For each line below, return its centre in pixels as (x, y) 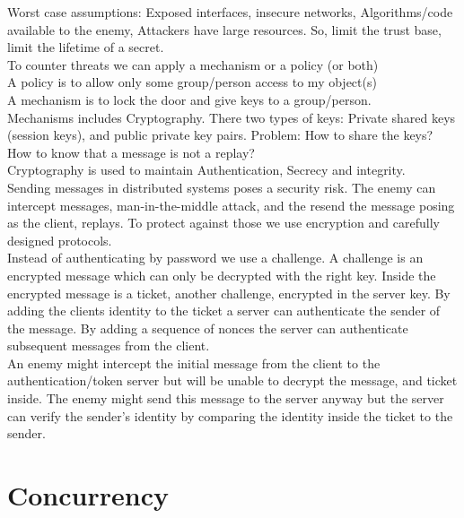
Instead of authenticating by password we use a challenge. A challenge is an (215, 258)
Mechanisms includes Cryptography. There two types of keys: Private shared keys (232, 117)
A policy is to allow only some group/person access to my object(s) (192, 82)
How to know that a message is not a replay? (131, 152)
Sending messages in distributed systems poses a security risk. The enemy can (222, 187)
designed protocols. (60, 240)
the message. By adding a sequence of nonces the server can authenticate (208, 328)
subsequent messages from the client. (109, 345)
